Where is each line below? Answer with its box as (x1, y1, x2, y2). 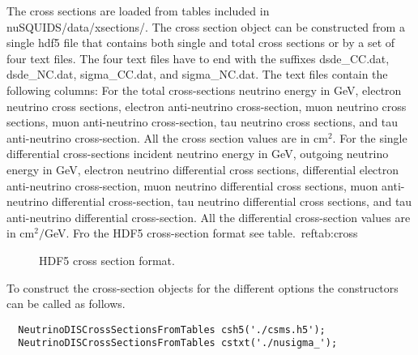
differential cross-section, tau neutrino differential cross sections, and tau (52, 193, 412, 210)
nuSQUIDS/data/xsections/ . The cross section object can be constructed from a (6, 18, 405, 35)
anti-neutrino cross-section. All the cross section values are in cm (6, 129, 328, 146)
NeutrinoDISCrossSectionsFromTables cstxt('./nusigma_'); (18, 337, 338, 349)
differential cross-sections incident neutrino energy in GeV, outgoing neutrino (6, 145, 389, 162)
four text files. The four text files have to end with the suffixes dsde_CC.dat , (6, 49, 390, 66)
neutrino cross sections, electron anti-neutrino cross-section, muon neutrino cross (6, 97, 407, 114)
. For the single (332, 129, 407, 146)
